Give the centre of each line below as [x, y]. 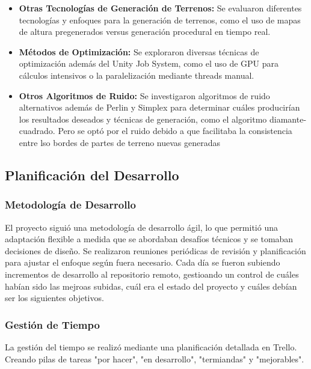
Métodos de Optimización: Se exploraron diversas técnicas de [139, 51]
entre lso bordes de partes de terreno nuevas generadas [120, 142]
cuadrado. [37, 131]
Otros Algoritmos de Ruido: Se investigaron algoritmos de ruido [144, 95]
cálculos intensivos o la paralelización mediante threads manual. [137, 75]
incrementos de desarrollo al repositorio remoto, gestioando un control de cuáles [152, 274]
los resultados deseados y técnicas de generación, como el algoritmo [143, 119]
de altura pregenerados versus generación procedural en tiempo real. [145, 32]
